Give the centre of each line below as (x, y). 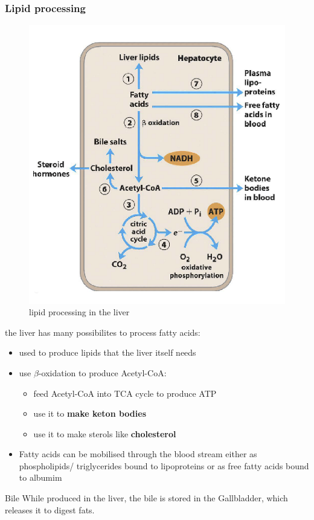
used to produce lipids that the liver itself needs (107, 352)
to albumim (40, 477)
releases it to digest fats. (50, 509)
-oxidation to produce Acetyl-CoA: (102, 372)
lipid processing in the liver (79, 312)
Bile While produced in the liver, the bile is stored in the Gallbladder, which (146, 498)
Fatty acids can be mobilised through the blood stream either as (138, 454)
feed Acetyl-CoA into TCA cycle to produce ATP (125, 393)
